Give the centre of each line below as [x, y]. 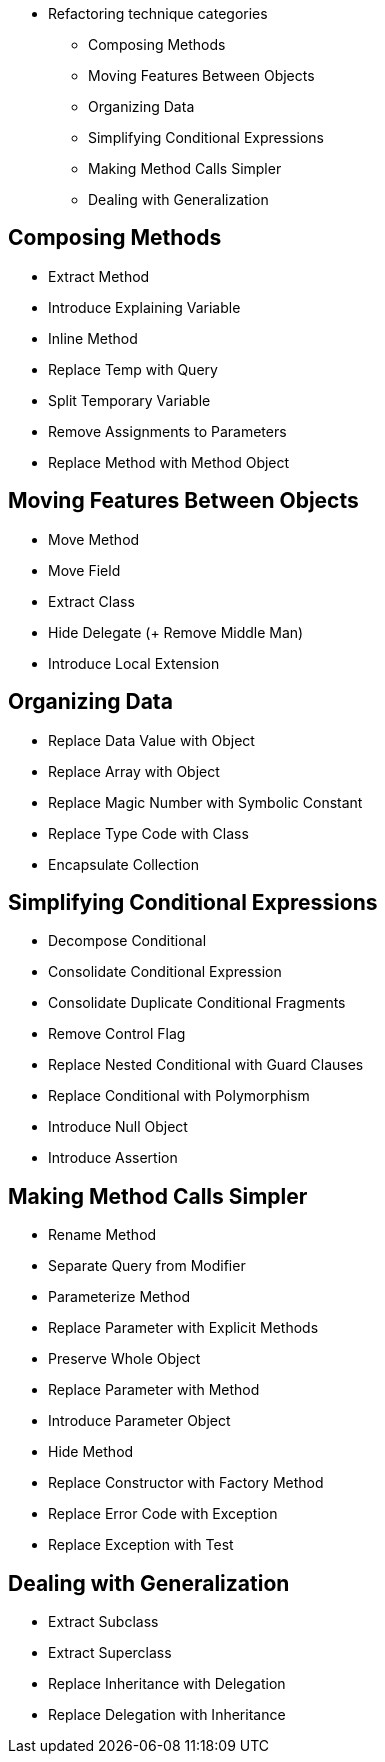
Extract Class [91, 601]
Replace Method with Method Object [169, 462]
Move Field [84, 570]
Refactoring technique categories [158, 13]
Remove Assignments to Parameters [167, 431]
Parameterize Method [119, 1297]
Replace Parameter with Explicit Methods [183, 1328]
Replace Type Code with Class [148, 833]
